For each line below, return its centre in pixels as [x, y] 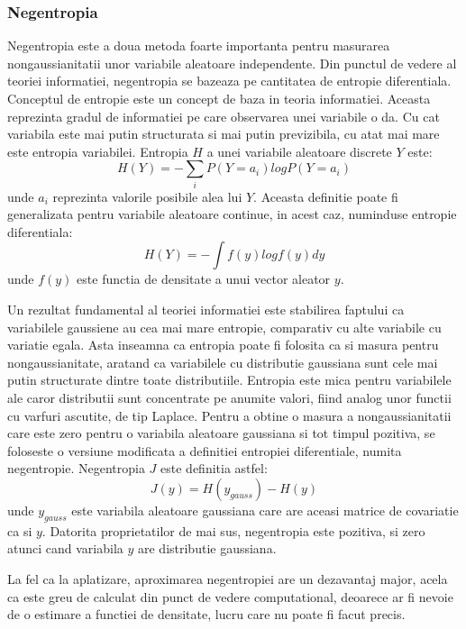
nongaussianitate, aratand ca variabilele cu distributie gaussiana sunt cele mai [223, 362]
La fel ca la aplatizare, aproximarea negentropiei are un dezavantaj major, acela [228, 579]
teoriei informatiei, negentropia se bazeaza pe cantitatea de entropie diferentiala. [229, 81]
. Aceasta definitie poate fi [326, 196]
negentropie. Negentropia [76, 468]
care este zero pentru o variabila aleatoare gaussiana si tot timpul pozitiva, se [221, 433]
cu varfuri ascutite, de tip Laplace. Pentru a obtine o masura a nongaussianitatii [229, 415]
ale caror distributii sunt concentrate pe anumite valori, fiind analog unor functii [229, 398]
